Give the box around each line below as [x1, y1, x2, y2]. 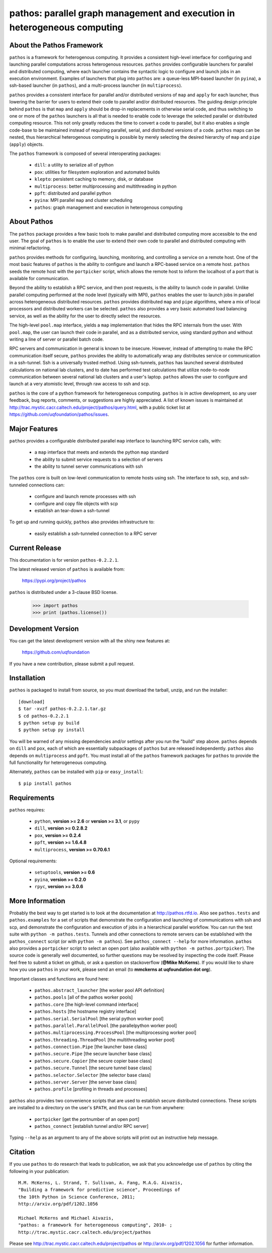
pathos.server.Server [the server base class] [34, 1079, 137, 1085]
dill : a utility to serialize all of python [34, 162, 114, 168]
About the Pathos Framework [9, 41, 103, 49]
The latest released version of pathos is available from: [9, 566, 125, 572]
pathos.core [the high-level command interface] [34, 1001, 139, 1007]
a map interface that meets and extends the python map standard [34, 449, 169, 455]
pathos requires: [9, 806, 45, 812]
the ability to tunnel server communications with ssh [34, 463, 143, 469]
